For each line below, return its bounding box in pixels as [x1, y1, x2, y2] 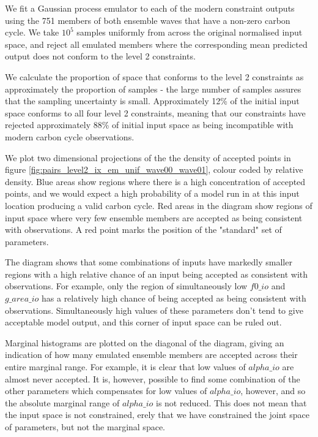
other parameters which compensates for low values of [5, 384, 207, 397]
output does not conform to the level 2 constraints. [5, 50, 196, 63]
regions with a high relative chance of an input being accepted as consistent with [5, 267, 308, 280]
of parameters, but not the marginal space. [5, 420, 165, 433]
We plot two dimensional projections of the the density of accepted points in [5, 151, 291, 164]
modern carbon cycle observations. [5, 130, 135, 143]
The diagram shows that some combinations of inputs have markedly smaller [5, 256, 292, 268]
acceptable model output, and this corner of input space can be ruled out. [5, 316, 282, 329]
